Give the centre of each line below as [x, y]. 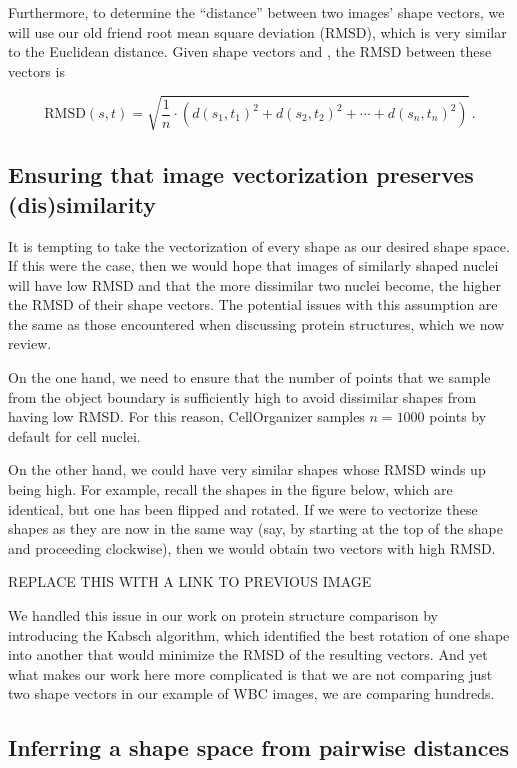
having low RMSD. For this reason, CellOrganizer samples [186, 416]
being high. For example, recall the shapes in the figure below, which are [230, 489]
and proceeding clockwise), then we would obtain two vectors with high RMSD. [252, 547]
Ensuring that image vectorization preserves [241, 174]
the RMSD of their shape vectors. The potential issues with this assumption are [253, 304]
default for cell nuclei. [74, 435]
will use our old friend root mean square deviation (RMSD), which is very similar [257, 31]
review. [30, 343]
